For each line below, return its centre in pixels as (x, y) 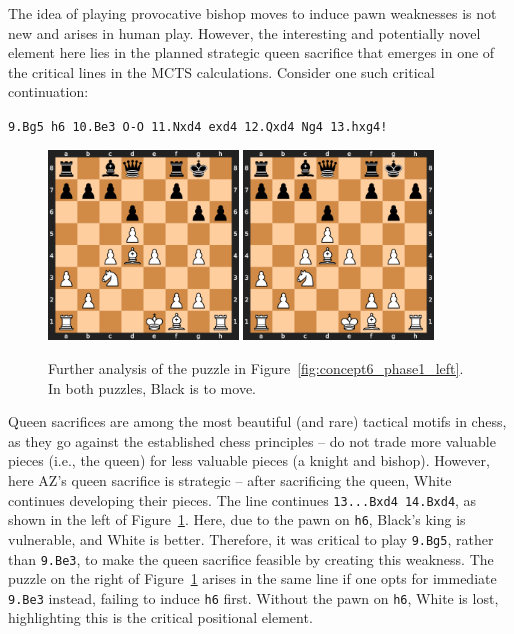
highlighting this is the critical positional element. (160, 617)
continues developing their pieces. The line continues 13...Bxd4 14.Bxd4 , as (242, 499)
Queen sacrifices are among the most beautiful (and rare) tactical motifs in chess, (257, 421)
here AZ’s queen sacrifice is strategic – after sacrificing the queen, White (230, 479)
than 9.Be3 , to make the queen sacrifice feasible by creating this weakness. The (251, 558)
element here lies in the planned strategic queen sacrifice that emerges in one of (251, 52)
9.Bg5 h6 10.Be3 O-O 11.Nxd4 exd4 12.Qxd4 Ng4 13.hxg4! (198, 126)
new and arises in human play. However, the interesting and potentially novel (244, 32)
